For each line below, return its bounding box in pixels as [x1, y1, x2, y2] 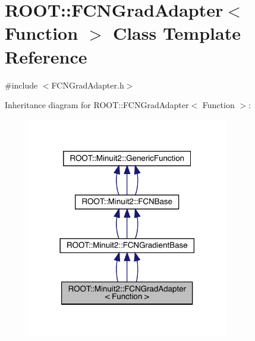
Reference [5, 44, 87, 68]
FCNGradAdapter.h [51, 78, 124, 91]
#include [5, 78, 38, 91]
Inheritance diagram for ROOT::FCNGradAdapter [5, 99, 189, 111]
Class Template [112, 21, 241, 45]
